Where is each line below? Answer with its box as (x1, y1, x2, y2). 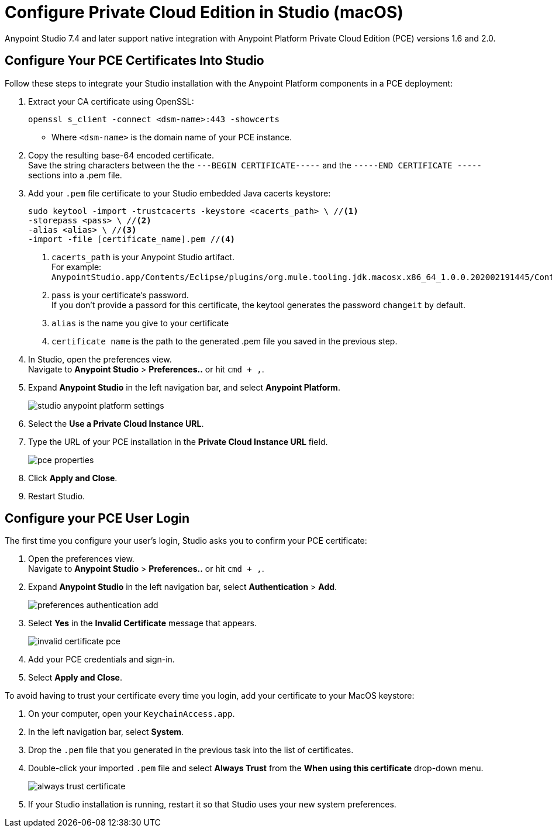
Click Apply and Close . (28, 472, 118, 483)
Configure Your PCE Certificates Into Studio (5, 53, 264, 68)
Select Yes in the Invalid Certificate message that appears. (28, 618, 257, 629)
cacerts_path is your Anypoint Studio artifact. (51, 251, 234, 262)
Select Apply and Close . (28, 672, 122, 683)
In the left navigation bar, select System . (28, 727, 184, 737)
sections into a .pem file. (28, 170, 122, 180)
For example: (51, 261, 102, 272)
